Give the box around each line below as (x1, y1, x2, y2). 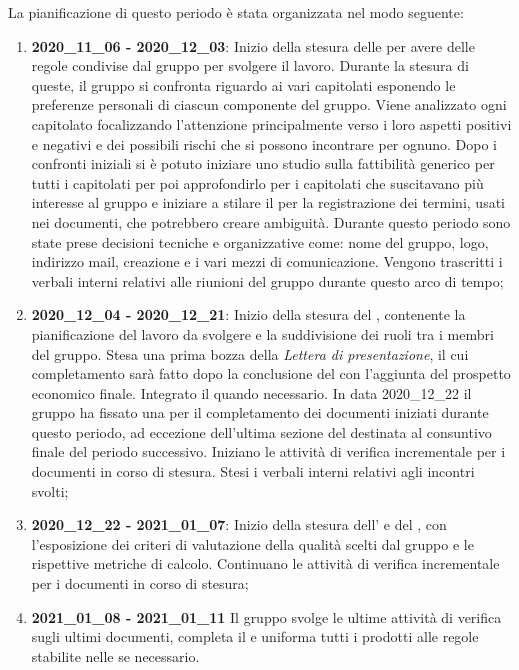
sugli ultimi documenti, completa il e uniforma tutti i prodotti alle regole (31, 626, 479, 647)
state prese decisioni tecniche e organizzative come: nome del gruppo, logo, (31, 231, 489, 252)
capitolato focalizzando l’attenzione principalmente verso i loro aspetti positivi (31, 113, 512, 134)
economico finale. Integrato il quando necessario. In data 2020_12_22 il (31, 382, 472, 403)
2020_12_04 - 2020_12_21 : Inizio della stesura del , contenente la (31, 304, 466, 325)
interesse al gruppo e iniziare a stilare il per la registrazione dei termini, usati (31, 192, 505, 213)
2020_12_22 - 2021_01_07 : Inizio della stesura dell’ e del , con (31, 514, 447, 535)
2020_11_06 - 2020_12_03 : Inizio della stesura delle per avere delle (31, 35, 475, 56)
